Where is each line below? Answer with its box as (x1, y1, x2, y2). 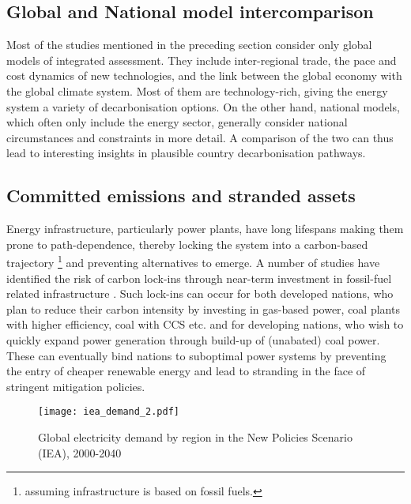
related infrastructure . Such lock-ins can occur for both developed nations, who (6, 285, 394, 302)
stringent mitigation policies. (6, 378, 145, 394)
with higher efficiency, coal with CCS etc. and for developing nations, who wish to (6, 316, 404, 333)
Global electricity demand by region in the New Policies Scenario (38, 429, 353, 445)
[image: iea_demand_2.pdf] (38, 406, 179, 418)
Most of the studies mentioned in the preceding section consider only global (6, 36, 372, 53)
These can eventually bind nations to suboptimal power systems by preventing (6, 347, 386, 363)
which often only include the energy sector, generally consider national (6, 114, 348, 130)
